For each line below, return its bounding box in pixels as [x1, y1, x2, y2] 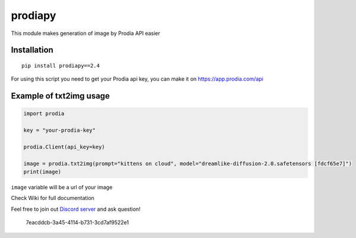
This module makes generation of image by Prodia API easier [11, 30, 160, 37]
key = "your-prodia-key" [23, 127, 96, 134]
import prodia [23, 110, 65, 117]
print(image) [23, 169, 62, 175]
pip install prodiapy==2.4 [21, 62, 100, 69]
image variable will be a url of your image [11, 184, 113, 191]
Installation [11, 45, 53, 55]
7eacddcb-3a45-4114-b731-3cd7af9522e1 [26, 219, 129, 226]
